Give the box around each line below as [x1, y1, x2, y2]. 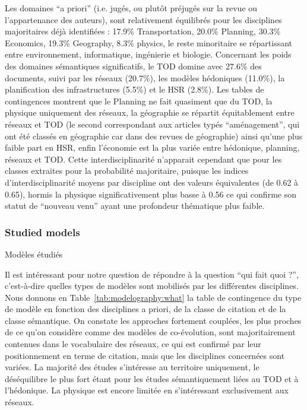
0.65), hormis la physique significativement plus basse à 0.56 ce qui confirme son [5, 187, 296, 200]
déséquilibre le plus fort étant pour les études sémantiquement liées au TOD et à [5, 372, 299, 384]
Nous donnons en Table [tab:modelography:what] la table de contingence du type [5, 291, 302, 303]
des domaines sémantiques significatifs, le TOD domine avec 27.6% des [5, 59, 262, 72]
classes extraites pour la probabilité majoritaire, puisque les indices [5, 164, 249, 177]
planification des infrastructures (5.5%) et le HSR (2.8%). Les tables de [5, 83, 264, 96]
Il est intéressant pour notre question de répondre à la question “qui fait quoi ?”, [5, 268, 299, 280]
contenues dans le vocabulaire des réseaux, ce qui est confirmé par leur [5, 338, 261, 350]
